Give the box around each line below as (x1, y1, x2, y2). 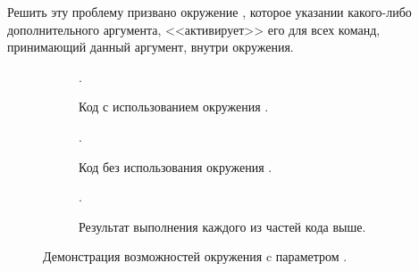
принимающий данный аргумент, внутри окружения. (7, 37, 294, 56)
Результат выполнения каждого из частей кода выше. (79, 217, 366, 235)
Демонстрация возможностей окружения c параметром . (43, 247, 348, 266)
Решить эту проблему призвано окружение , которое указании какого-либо (7, 3, 412, 21)
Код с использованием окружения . (79, 97, 269, 116)
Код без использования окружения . (79, 157, 272, 176)
